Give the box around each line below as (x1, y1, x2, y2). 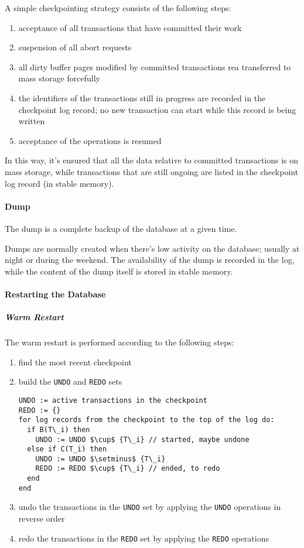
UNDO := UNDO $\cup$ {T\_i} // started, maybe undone (35, 435, 250, 444)
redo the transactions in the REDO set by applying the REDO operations (18, 532, 269, 544)
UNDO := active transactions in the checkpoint (18, 396, 207, 405)
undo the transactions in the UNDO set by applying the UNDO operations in (18, 501, 281, 513)
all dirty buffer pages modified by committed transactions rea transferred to (18, 60, 291, 73)
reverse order (18, 512, 65, 525)
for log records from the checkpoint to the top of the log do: (18, 416, 275, 424)
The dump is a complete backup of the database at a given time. (5, 222, 237, 234)
